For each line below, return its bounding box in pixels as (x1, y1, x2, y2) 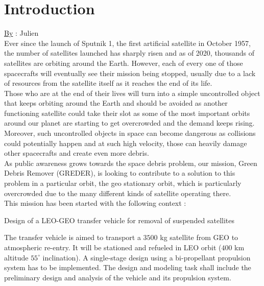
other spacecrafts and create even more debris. (4, 148, 149, 158)
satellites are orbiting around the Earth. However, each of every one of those (4, 57, 243, 68)
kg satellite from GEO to (160, 232, 238, 243)
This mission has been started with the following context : (4, 198, 186, 208)
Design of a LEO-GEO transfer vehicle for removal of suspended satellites (4, 214, 235, 225)
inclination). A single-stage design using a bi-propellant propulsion (42, 252, 251, 263)
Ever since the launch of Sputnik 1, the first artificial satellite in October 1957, (4, 37, 251, 48)
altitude (4, 252, 29, 263)
